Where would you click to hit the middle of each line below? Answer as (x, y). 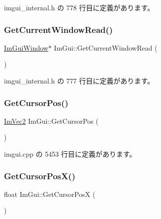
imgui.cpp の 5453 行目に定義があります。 (70, 154)
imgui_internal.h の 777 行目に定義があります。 (79, 81)
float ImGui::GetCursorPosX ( (50, 194)
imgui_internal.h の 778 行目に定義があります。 (79, 7)
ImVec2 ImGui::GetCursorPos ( (51, 121)
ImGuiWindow (26, 47)
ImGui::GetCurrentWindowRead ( (106, 47)
